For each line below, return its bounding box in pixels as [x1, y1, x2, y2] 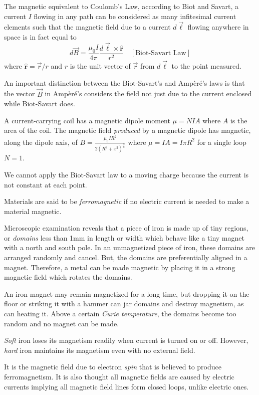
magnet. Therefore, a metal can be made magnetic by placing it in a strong [4, 262, 235, 272]
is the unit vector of [70, 61, 131, 71]
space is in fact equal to [4, 32, 77, 42]
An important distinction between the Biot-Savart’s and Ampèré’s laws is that [4, 77, 245, 88]
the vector [4, 88, 35, 99]
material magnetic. [4, 206, 62, 216]
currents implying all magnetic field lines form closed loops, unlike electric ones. [4, 381, 249, 391]
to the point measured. [171, 61, 241, 71]
